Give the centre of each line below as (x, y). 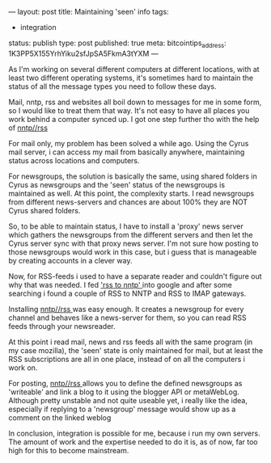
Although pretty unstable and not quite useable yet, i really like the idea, (128, 400)
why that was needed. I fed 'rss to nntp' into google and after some (120, 284)
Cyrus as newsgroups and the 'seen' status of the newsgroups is (116, 184)
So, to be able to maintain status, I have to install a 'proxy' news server (126, 226)
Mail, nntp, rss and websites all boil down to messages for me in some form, (135, 102)
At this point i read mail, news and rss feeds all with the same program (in (131, 342)
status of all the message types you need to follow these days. (112, 86)
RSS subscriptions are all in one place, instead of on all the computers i (127, 359)
